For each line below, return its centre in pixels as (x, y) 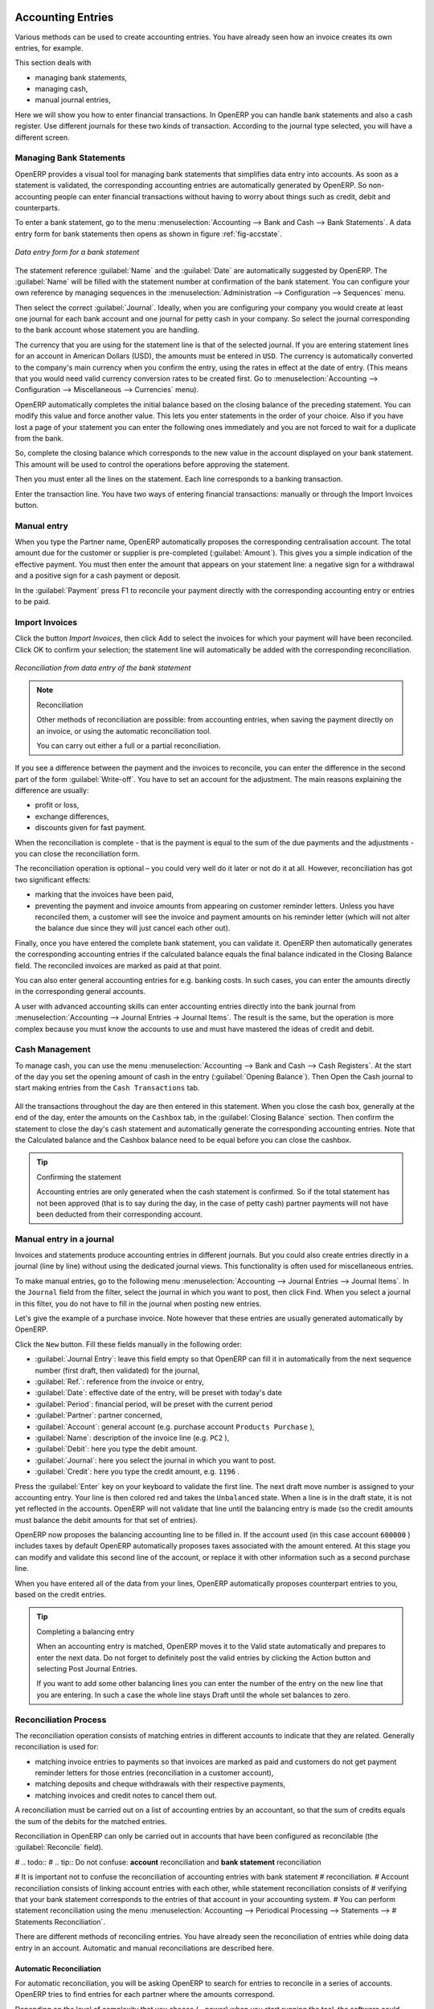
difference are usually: (52, 791)
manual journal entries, (73, 100)
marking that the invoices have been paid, (104, 894)
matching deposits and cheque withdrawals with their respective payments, (160, 1784)
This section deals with (53, 63)
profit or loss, (57, 805)
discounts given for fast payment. (90, 828)
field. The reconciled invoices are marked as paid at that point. (118, 965)
